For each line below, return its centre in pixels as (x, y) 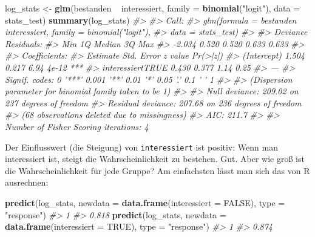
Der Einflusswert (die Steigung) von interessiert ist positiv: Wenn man (141, 147)
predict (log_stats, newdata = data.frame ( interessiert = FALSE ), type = (145, 202)
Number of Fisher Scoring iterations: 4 (77, 126)
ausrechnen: (27, 182)
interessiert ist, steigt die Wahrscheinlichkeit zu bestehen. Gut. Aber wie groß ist (155, 159)
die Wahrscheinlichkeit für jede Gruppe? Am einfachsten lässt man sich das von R (157, 170)
